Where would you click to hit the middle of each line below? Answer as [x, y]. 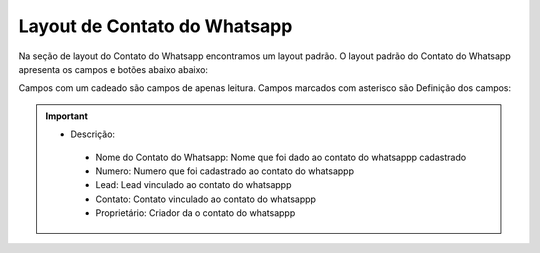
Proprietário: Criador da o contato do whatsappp [195, 213]
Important [67, 116]
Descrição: [92, 134]
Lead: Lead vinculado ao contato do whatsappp [193, 185]
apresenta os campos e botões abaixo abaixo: [113, 69]
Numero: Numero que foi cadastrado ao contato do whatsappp [225, 171]
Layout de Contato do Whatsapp [155, 26]
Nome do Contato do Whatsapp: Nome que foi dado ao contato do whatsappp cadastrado [281, 157]
